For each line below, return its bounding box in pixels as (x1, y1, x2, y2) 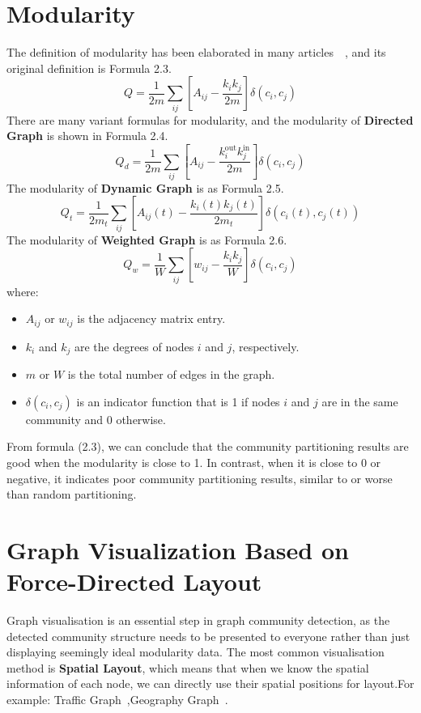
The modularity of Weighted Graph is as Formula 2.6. (6, 231, 287, 248)
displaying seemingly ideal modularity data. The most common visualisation (6, 643, 385, 660)
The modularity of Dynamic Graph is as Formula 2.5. (6, 179, 284, 196)
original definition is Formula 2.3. (6, 59, 172, 76)
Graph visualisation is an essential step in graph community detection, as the (6, 612, 390, 629)
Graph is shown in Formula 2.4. (6, 127, 168, 144)
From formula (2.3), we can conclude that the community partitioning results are (6, 438, 409, 455)
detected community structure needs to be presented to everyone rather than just (6, 627, 410, 644)
